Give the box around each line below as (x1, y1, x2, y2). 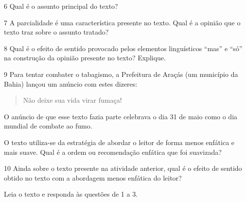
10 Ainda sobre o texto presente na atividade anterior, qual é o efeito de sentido (4, 163, 242, 173)
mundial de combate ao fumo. (4, 121, 92, 131)
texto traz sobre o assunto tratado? (4, 27, 109, 37)
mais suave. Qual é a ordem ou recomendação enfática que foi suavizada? (4, 147, 222, 157)
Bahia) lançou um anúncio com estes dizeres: (4, 78, 138, 89)
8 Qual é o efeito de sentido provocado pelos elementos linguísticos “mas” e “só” (4, 43, 243, 53)
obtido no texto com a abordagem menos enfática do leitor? (4, 172, 182, 183)
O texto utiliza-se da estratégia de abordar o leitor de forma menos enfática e (4, 137, 235, 147)
